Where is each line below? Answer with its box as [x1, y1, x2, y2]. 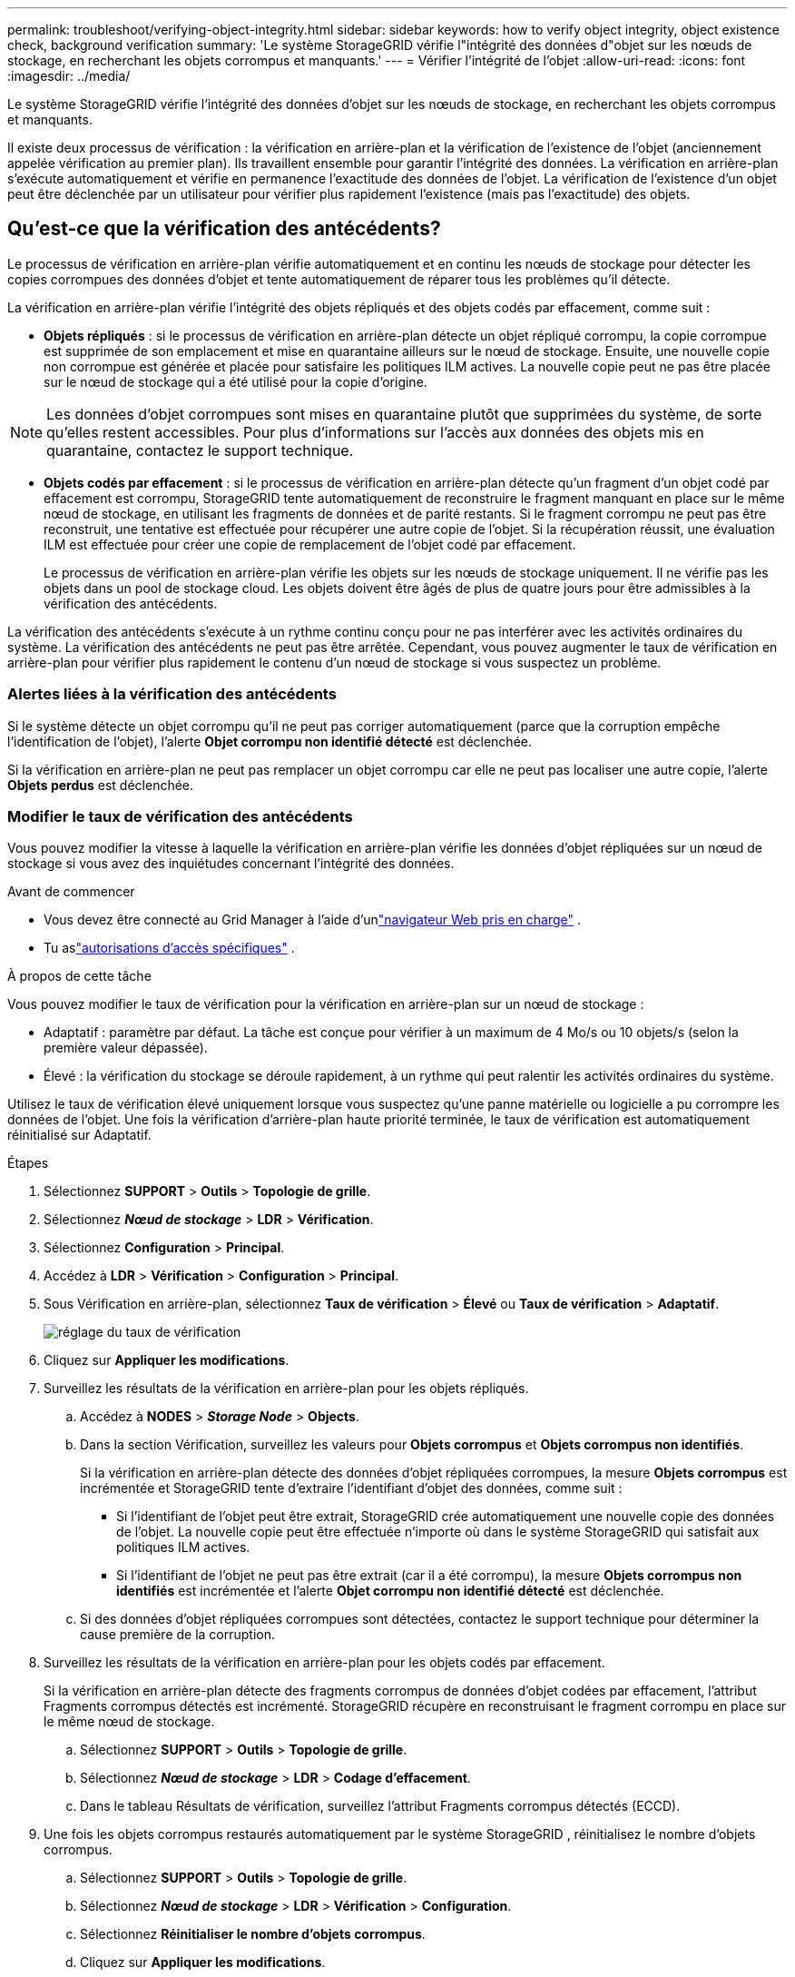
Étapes [7, 1155, 49, 1171]
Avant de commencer [7, 884, 135, 900]
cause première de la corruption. [80, 1626, 276, 1643]
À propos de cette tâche [7, 968, 152, 984]
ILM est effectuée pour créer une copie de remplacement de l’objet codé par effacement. [44, 536, 576, 552]
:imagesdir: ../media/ [7, 68, 131, 84]
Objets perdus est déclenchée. [7, 776, 194, 793]
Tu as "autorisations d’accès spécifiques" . [44, 940, 295, 956]
